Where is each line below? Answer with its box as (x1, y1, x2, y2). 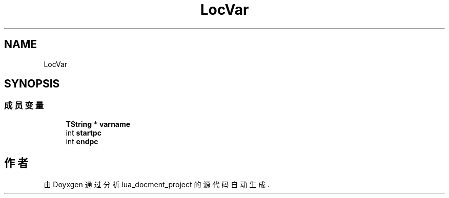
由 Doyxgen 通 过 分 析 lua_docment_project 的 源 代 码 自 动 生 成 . (44, 180, 270, 189)
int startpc (66, 128, 101, 137)
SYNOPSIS (4, 77, 60, 91)
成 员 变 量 (4, 100, 44, 111)
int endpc (66, 137, 98, 146)
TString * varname (66, 119, 131, 128)
